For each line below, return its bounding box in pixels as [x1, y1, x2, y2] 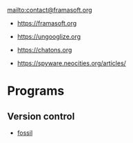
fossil [17, 129, 33, 137]
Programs [7, 83, 65, 99]
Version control [7, 110, 75, 122]
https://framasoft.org [17, 19, 77, 27]
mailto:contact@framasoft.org [7, 6, 92, 14]
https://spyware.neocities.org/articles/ [17, 59, 126, 67]
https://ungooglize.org [17, 32, 81, 41]
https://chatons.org [17, 46, 72, 54]
